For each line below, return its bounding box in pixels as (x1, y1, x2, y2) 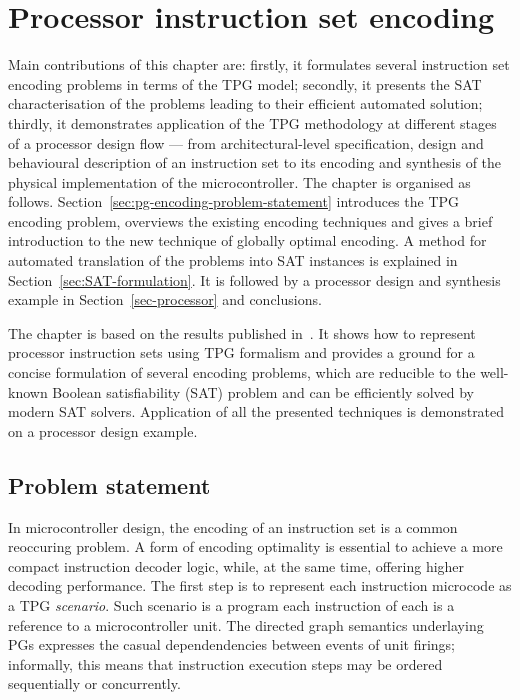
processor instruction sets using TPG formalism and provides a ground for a (8, 342, 475, 363)
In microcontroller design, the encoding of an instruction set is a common (8, 516, 458, 537)
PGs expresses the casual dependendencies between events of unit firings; (8, 634, 456, 655)
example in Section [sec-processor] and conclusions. (8, 289, 322, 310)
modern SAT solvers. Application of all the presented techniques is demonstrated (8, 401, 505, 422)
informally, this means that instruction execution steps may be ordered (8, 653, 443, 674)
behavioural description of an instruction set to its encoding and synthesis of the (8, 152, 502, 173)
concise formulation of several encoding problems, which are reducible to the (8, 362, 476, 383)
